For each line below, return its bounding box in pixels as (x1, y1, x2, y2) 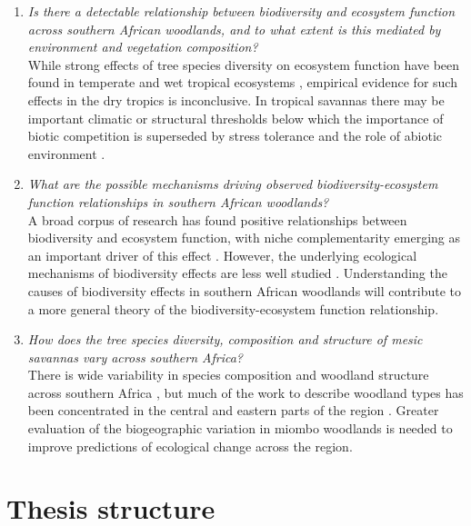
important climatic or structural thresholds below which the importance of (27, 108, 444, 127)
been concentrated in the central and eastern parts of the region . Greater (27, 401, 439, 420)
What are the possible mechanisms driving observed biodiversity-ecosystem (27, 174, 438, 194)
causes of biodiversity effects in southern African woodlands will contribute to (27, 281, 462, 300)
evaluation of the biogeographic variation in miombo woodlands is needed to (27, 419, 453, 438)
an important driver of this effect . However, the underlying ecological (27, 245, 417, 264)
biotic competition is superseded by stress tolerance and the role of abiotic (27, 126, 443, 145)
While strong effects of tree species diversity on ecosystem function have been (27, 55, 460, 74)
